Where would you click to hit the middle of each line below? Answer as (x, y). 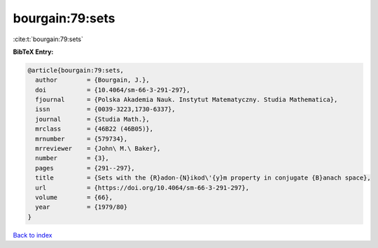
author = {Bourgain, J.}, (92, 80)
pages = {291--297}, (85, 168)
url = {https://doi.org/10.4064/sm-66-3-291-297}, (142, 188)
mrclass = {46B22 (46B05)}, (94, 129)
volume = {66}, (74, 197)
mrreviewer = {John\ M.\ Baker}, (98, 149)
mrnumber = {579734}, (82, 139)
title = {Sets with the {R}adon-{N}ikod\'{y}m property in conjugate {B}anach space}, (203, 178)
